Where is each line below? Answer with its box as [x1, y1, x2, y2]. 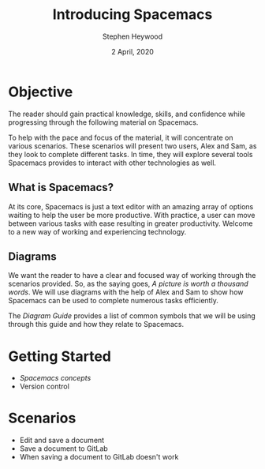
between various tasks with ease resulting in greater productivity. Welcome [8, 219, 253, 228]
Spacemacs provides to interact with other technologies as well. [8, 158, 217, 167]
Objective [8, 83, 73, 100]
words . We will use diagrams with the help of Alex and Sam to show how [8, 287, 244, 297]
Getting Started [8, 347, 112, 365]
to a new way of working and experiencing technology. [8, 227, 187, 236]
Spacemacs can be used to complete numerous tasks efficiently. [8, 296, 218, 306]
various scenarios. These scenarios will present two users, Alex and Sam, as [8, 141, 257, 151]
